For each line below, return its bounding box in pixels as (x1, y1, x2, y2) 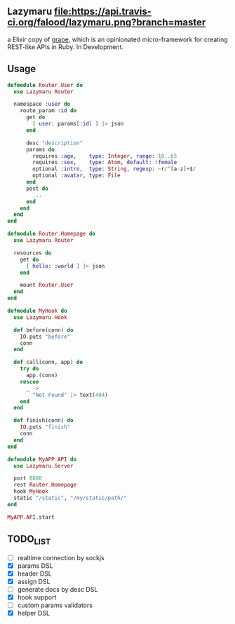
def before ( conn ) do (13, 326, 74, 334)
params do (25, 146, 55, 153)
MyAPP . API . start (7, 513, 55, 521)
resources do (13, 249, 52, 257)
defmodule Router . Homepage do (7, 231, 96, 238)
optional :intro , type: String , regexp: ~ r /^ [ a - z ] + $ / (32, 165, 196, 172)
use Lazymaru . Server (13, 462, 74, 469)
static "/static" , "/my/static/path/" (13, 494, 128, 501)
